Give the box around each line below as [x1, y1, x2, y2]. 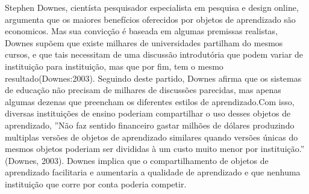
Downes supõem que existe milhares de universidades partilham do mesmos [5, 36, 283, 49]
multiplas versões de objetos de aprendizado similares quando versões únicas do [5, 130, 298, 143]
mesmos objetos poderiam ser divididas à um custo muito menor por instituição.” [5, 142, 305, 155]
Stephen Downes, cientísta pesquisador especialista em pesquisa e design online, [5, 1, 299, 13]
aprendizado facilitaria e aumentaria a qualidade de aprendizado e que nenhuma [5, 166, 301, 178]
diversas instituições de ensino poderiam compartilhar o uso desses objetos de [5, 107, 291, 120]
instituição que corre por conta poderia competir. [5, 177, 187, 190]
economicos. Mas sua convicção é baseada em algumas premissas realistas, [5, 25, 278, 37]
